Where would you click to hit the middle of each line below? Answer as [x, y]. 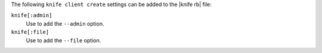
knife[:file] [30, 32]
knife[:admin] [32, 15]
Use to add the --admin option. [65, 23]
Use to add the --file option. [64, 40]
